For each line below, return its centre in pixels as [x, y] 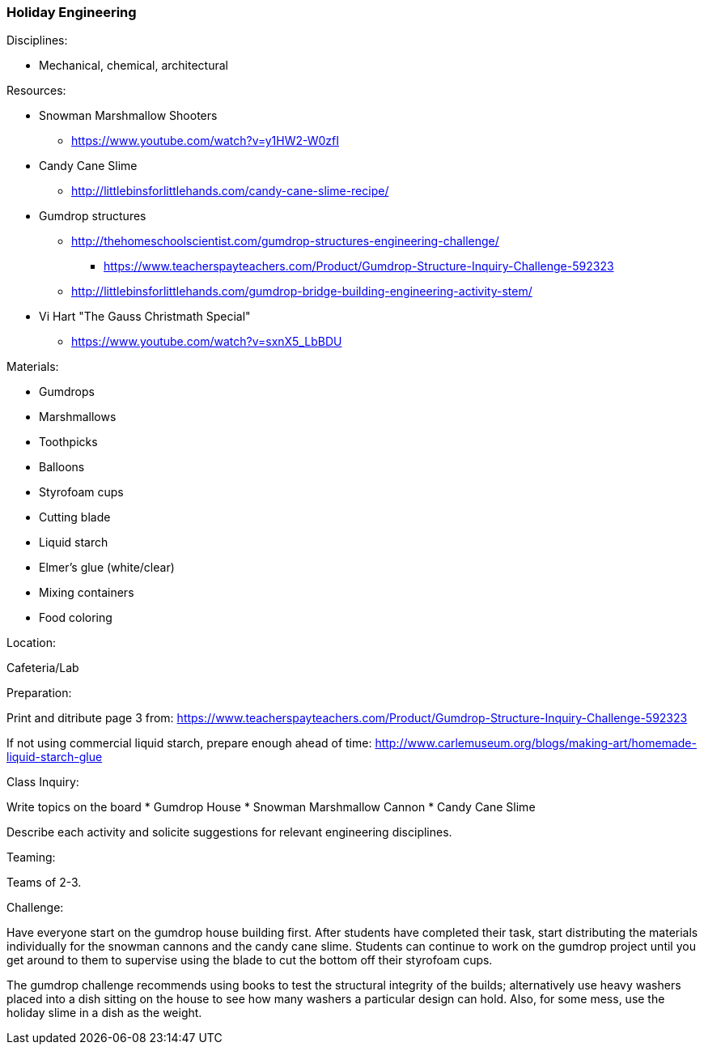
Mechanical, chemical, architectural [134, 66]
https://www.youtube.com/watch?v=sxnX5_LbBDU [207, 342]
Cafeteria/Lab [43, 668]
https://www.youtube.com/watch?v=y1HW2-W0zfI [206, 141]
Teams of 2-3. [44, 883]
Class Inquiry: [43, 782]
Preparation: [39, 693]
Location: [31, 643]
